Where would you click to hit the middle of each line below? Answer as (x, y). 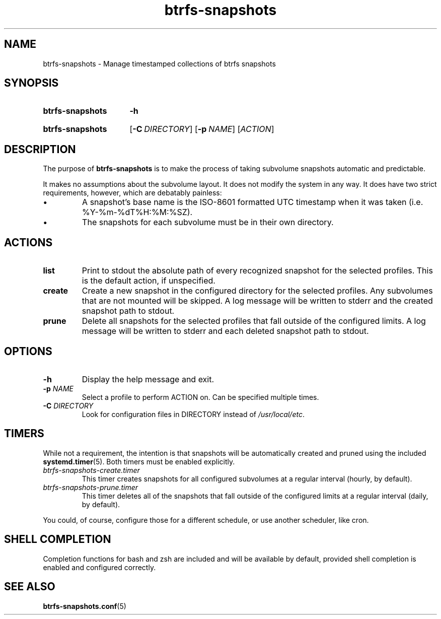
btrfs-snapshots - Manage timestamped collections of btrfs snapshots (159, 63)
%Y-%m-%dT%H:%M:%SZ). (137, 212)
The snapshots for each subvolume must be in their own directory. (208, 222)
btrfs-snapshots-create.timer (91, 470)
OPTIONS (28, 351)
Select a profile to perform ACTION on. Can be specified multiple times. (200, 397)
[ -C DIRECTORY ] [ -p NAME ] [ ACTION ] (202, 129)
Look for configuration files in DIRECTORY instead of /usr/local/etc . (193, 414)
